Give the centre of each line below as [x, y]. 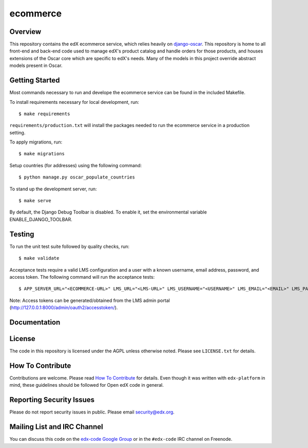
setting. [17, 132]
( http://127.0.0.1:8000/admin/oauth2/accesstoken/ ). [64, 308]
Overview [25, 32]
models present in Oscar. [36, 66]
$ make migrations [42, 154]
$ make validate [39, 258]
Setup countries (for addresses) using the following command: [76, 165]
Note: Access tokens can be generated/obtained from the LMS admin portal [90, 300]
